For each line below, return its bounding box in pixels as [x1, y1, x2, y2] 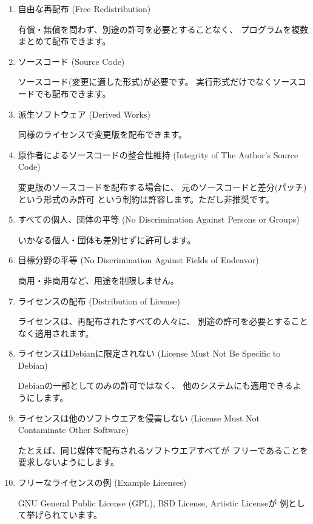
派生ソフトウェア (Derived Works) [18, 107, 150, 120]
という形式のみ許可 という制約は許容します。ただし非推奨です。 [18, 192, 274, 205]
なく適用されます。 [18, 326, 94, 339]
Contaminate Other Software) [18, 423, 129, 436]
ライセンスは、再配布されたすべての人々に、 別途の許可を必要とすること [18, 315, 308, 327]
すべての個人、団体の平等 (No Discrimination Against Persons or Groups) [18, 213, 300, 226]
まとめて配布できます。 [18, 35, 111, 47]
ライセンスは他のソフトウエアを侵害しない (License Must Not [18, 411, 260, 424]
